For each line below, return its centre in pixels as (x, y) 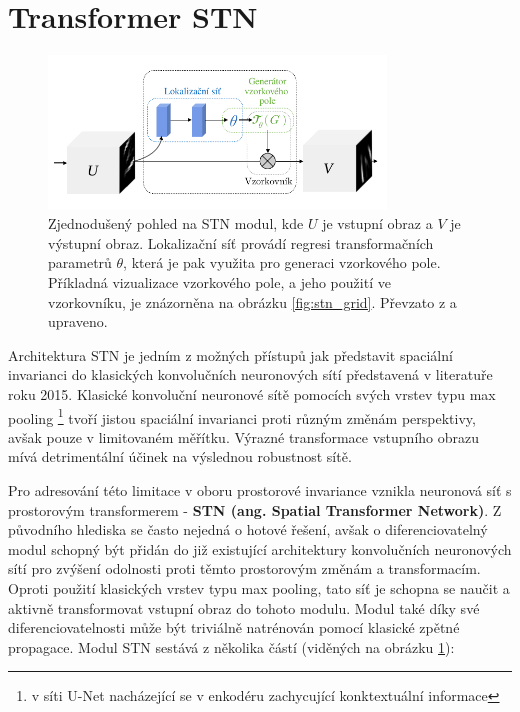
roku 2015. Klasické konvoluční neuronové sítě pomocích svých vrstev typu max (252, 393)
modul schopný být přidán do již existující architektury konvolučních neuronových (260, 548)
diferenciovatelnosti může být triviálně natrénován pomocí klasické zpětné (234, 627)
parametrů (80, 262)
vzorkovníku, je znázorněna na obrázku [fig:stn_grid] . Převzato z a (252, 301)
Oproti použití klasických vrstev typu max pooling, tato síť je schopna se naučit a (259, 587)
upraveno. (78, 321)
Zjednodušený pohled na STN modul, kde (176, 223)
